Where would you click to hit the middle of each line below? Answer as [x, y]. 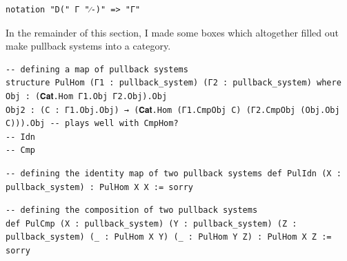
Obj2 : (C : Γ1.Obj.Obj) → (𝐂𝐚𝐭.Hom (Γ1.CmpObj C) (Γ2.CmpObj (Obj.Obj [173, 110]
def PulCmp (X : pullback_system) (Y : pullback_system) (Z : [151, 223]
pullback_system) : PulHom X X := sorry [100, 187]
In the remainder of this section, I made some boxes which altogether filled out [172, 32]
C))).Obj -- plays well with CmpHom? [92, 124]
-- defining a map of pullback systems [97, 69]
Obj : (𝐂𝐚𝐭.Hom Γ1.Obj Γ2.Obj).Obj [87, 96]
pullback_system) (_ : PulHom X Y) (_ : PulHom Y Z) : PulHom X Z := [169, 237]
